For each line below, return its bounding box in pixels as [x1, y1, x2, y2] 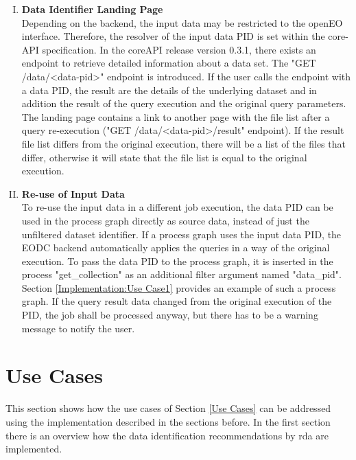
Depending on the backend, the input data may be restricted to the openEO [21, 15, 343, 30]
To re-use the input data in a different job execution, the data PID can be [21, 200, 333, 214]
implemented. [5, 441, 62, 456]
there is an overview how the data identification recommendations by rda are [5, 428, 329, 442]
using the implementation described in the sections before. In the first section [5, 414, 331, 428]
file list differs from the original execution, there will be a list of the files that [21, 136, 346, 150]
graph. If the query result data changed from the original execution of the [21, 294, 332, 308]
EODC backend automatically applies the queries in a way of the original [21, 240, 330, 255]
